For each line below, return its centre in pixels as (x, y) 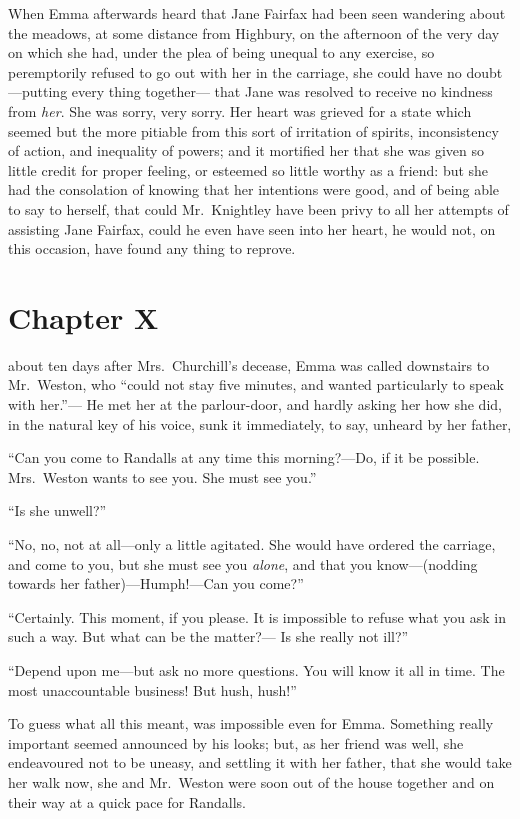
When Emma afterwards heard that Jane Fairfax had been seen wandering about (257, 13)
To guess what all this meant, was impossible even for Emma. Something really (251, 723)
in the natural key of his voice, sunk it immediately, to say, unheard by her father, (260, 423)
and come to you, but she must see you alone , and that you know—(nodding (243, 563)
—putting (38, 91)
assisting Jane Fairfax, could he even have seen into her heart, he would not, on (252, 228)
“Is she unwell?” (57, 510)
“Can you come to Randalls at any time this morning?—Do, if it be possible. (244, 457)
